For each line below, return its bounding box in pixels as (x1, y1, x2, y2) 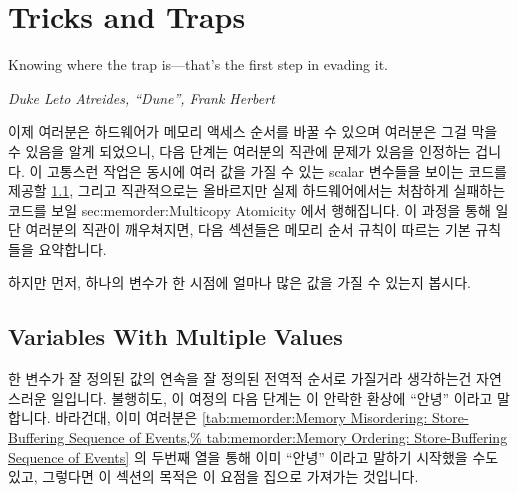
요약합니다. (38, 238, 107, 259)
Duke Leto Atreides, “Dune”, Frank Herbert (8, 87, 275, 108)
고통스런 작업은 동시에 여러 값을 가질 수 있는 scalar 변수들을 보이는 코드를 (46, 160, 507, 181)
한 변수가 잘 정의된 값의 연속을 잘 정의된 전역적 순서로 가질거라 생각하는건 (8, 368, 472, 389)
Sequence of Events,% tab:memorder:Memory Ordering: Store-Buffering (68, 427, 508, 448)
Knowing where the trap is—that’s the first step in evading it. (8, 54, 388, 75)
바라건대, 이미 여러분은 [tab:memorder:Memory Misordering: (55, 407, 428, 428)
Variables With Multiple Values (8, 321, 343, 352)
